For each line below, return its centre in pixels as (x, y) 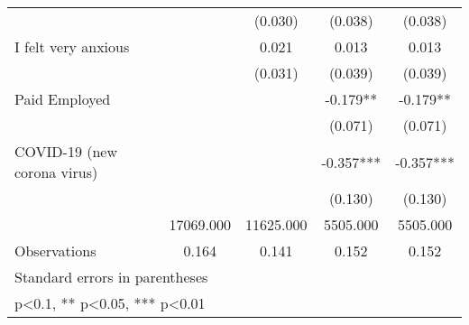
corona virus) (56, 172)
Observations (55, 251)
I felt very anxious (72, 46)
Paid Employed (63, 99)
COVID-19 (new (66, 151)
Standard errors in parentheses (111, 277)
